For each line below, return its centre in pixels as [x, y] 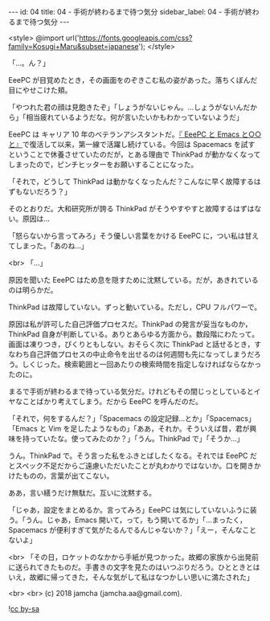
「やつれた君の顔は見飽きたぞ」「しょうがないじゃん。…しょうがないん [126, 107]
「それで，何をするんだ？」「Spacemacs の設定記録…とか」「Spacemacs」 [132, 419]
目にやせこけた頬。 [40, 90]
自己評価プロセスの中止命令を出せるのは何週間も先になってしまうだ [142, 354]
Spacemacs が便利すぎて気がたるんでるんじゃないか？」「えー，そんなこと [133, 530]
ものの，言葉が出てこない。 [68, 476]
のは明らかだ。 [33, 290]
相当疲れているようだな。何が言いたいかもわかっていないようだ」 [134, 117]
